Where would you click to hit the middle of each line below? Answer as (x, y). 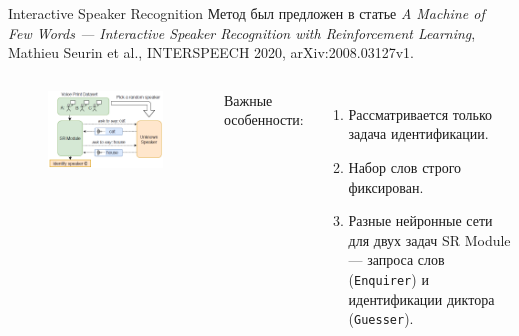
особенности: (263, 119)
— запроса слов (396, 259)
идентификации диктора (421, 298)
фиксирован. (386, 186)
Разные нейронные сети (420, 220)
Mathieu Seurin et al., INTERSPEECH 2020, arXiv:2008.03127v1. (211, 52)
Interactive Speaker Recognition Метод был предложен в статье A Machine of (246, 13)
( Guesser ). (381, 318)
